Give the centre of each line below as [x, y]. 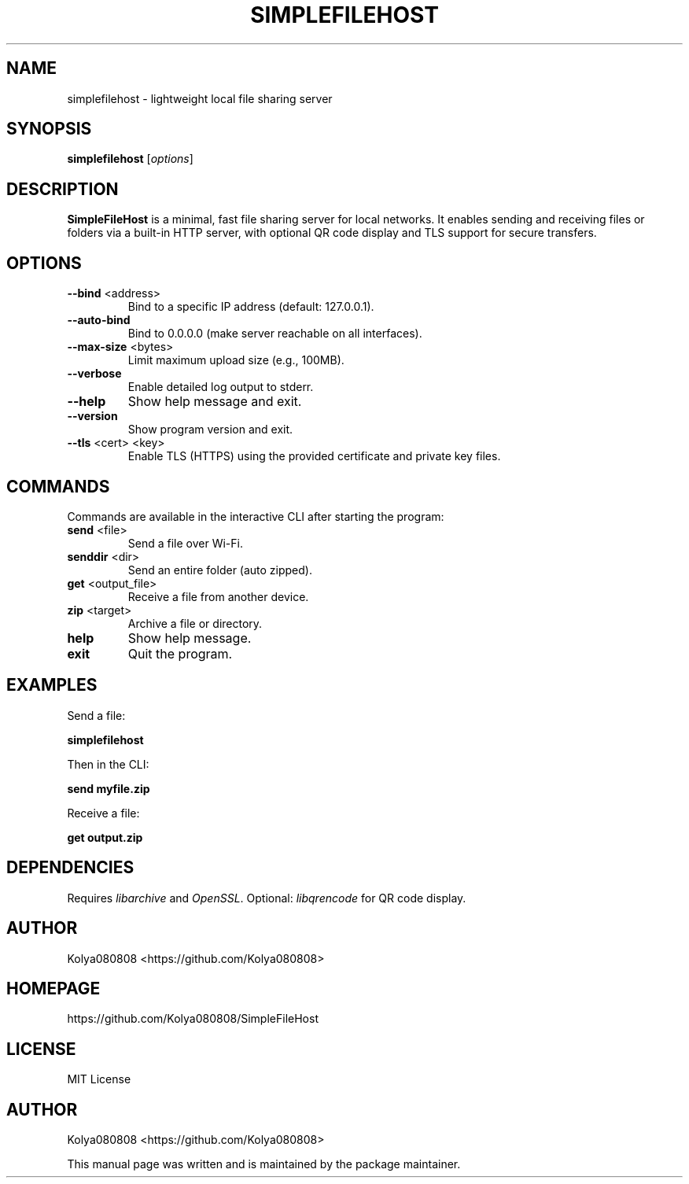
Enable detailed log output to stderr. [221, 387]
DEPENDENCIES [70, 868]
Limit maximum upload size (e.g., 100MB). [236, 360]
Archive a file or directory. [195, 623]
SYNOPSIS [49, 129]
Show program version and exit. [210, 430]
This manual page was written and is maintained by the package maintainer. [264, 1164]
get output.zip [105, 837]
